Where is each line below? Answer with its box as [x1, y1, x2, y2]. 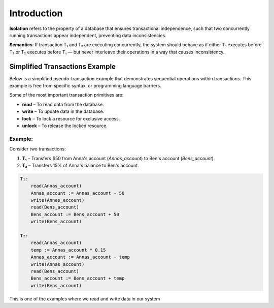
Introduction [9, 8, 63, 19]
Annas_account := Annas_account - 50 [30, 190, 125, 196]
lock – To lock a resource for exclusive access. [22, 115, 120, 121]
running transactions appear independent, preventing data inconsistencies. [9, 32, 167, 38]
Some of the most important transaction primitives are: [9, 92, 124, 98]
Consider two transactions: [9, 146, 66, 152]
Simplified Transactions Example [9, 62, 116, 71]
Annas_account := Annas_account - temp [30, 254, 130, 260]
